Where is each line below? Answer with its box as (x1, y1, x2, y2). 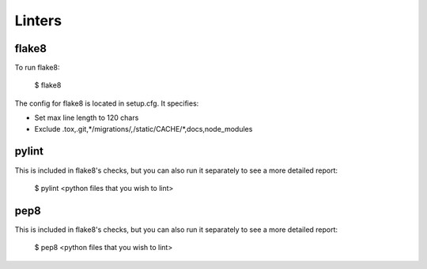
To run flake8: (14, 63, 60, 73)
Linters (14, 12, 62, 29)
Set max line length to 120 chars (34, 113, 139, 122)
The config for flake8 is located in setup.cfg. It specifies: (14, 99, 199, 108)
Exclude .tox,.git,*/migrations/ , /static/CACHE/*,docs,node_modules (34, 124, 253, 133)
